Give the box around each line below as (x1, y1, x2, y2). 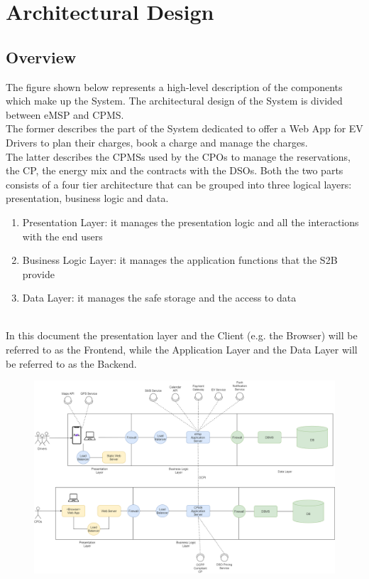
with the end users (22, 228, 103, 243)
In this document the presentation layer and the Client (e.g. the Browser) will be (6, 328, 358, 343)
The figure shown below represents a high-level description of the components (6, 79, 343, 94)
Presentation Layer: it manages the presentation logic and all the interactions (22, 214, 359, 229)
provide (22, 266, 55, 281)
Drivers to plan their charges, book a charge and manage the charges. (6, 134, 308, 149)
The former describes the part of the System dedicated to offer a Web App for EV (6, 121, 363, 136)
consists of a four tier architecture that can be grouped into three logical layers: (6, 176, 352, 191)
